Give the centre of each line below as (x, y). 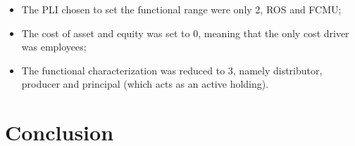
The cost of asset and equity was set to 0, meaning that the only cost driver (185, 33)
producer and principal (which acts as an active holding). (145, 84)
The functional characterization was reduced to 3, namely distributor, (172, 70)
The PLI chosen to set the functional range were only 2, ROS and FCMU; (181, 9)
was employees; (54, 47)
